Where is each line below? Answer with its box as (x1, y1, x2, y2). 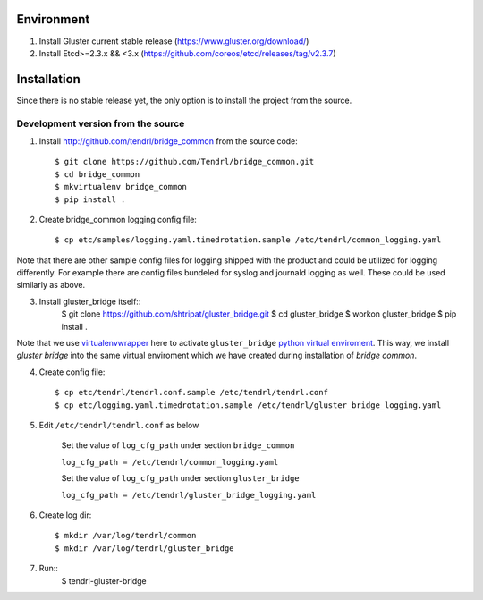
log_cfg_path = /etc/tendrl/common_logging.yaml (61, 457, 279, 467)
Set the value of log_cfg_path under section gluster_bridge (61, 473, 300, 484)
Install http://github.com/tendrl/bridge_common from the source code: (38, 135, 299, 147)
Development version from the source (16, 117, 185, 130)
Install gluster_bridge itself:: (38, 296, 141, 307)
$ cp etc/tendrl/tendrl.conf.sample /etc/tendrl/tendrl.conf (55, 387, 328, 398)
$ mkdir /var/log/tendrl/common (55, 530, 197, 541)
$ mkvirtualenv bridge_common (55, 182, 188, 192)
